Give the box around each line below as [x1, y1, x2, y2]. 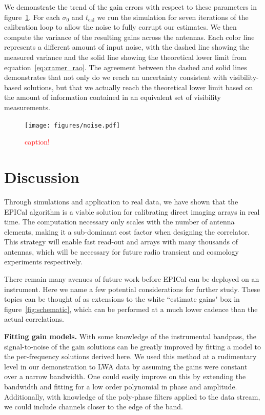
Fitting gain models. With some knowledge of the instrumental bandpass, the [4, 331, 257, 342]
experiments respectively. [4, 256, 83, 267]
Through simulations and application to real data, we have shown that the [4, 196, 238, 206]
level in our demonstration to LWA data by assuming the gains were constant [4, 361, 248, 371]
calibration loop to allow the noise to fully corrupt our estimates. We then [4, 22, 237, 32]
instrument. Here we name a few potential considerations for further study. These [4, 283, 260, 294]
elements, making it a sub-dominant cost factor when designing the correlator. [4, 226, 250, 237]
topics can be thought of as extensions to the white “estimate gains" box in [4, 294, 240, 304]
